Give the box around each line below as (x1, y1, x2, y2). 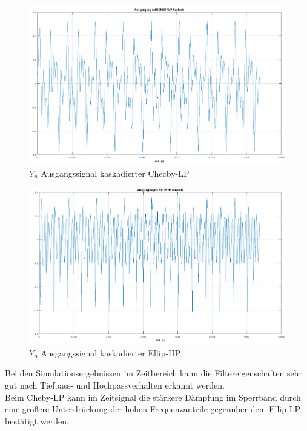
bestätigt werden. (5, 414, 69, 427)
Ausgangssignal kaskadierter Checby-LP (41, 166, 190, 179)
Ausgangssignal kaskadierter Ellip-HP (41, 346, 181, 359)
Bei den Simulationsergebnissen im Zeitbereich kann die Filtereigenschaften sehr (5, 367, 302, 379)
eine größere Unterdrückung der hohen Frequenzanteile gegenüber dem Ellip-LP (5, 402, 300, 415)
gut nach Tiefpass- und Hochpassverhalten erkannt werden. (5, 378, 225, 391)
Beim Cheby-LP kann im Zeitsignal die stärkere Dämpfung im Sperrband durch (5, 390, 301, 403)
